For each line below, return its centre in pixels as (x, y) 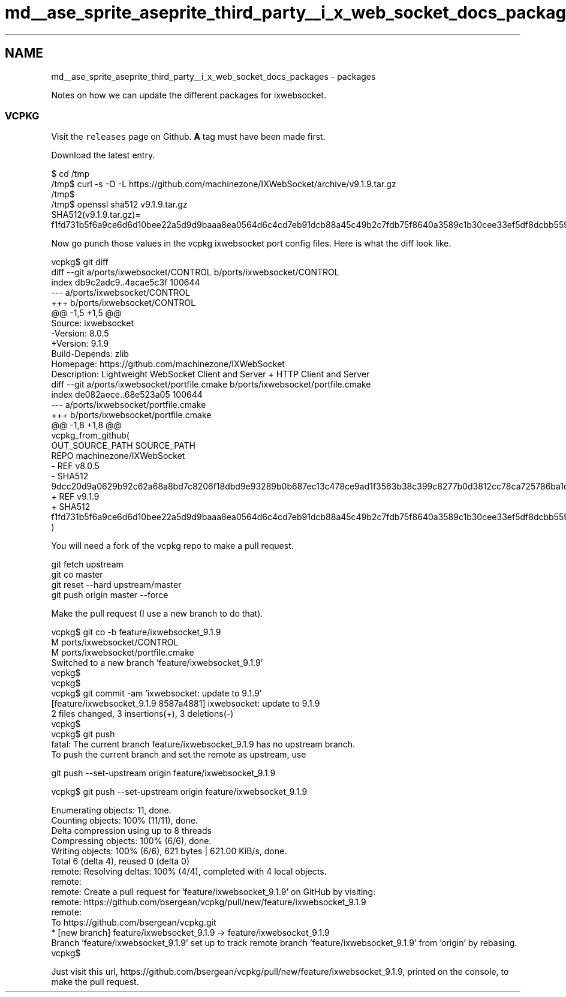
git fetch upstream (87, 564)
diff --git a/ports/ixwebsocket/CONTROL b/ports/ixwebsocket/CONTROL (195, 272)
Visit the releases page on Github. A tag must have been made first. (188, 137)
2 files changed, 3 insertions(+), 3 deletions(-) (142, 714)
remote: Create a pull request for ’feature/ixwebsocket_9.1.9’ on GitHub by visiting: (213, 892)
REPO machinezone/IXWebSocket (118, 456)
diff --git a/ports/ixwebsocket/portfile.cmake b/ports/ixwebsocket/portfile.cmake (211, 385)
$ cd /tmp (70, 174)
